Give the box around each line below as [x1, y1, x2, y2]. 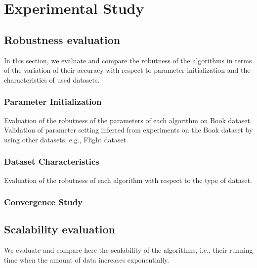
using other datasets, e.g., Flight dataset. [4, 134, 128, 144]
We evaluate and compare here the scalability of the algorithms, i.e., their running [4, 245, 253, 255]
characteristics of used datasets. [4, 74, 100, 85]
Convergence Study [4, 196, 83, 208]
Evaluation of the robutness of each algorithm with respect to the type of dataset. [4, 175, 252, 185]
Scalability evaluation [4, 222, 115, 237]
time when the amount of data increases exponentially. [4, 254, 170, 265]
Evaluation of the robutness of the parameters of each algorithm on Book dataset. [4, 115, 252, 125]
